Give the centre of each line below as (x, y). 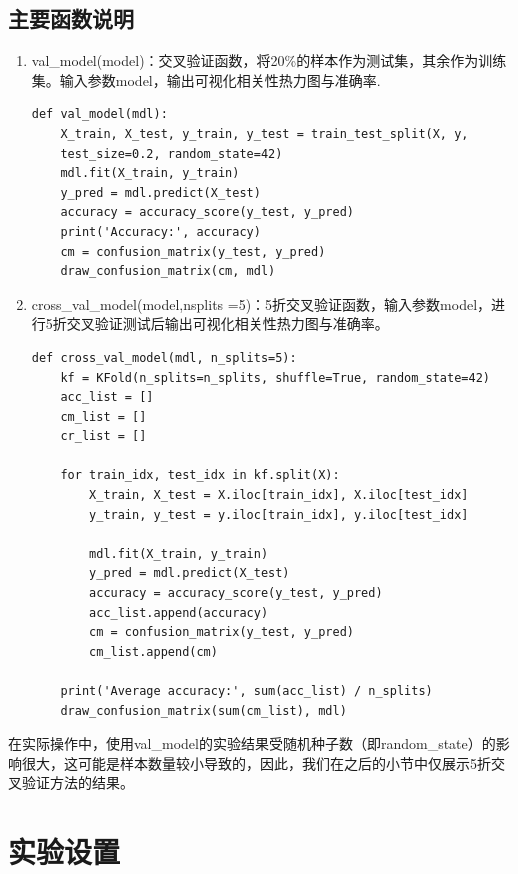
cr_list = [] (103, 436)
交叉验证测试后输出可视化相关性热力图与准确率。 (227, 323)
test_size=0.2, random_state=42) (171, 153)
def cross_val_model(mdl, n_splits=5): (164, 357)
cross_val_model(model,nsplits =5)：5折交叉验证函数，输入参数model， (261, 303)
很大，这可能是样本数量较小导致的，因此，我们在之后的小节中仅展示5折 (256, 762)
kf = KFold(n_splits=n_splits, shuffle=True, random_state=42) (275, 377)
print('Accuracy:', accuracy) (160, 231)
